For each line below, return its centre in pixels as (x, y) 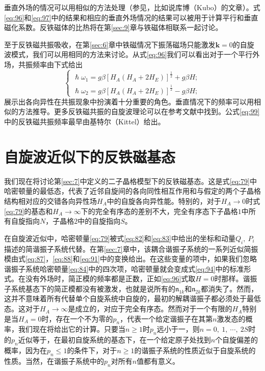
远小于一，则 (178, 329)
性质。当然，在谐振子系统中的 (54, 361)
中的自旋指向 (99, 221)
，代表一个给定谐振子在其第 (166, 318)
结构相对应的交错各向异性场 (50, 201)
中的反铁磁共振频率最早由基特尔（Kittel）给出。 (85, 122)
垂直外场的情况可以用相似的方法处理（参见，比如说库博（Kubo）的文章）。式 (132, 7)
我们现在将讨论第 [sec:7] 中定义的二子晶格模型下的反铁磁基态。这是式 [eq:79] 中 (130, 181)
